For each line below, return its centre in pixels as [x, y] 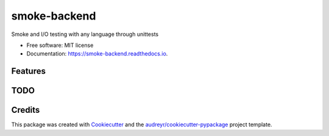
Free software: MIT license [60, 45]
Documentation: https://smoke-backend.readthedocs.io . [97, 54]
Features [28, 71]
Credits [26, 110]
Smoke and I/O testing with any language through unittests [85, 34]
